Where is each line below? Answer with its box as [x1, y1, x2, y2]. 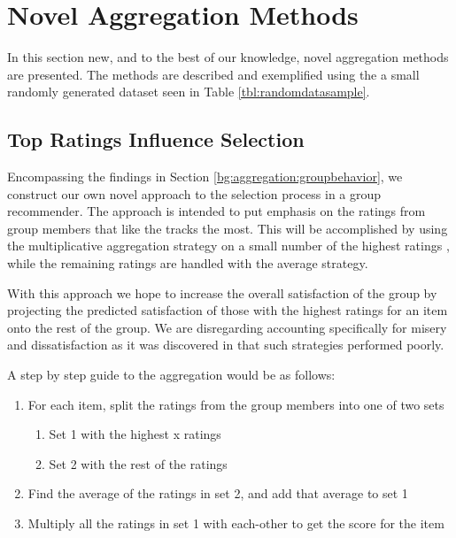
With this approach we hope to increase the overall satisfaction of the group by [7, 283, 437, 302]
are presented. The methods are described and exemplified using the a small [7, 65, 420, 83]
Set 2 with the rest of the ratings [49, 454, 228, 473]
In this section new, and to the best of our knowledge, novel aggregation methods [7, 48, 449, 66]
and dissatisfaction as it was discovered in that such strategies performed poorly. [7, 335, 444, 354]
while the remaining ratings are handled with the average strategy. [7, 254, 368, 273]
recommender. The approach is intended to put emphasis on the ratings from [7, 202, 426, 220]
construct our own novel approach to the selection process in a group [7, 184, 382, 203]
